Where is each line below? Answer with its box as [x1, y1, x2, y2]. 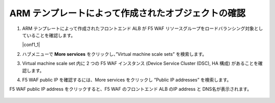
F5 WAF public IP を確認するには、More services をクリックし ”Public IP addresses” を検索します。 [22, 77, 232, 83]
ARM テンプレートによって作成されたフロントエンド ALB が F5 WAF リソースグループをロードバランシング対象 [22, 25, 255, 31]
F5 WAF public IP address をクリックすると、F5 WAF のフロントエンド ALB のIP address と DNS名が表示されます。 [9, 86, 252, 92]
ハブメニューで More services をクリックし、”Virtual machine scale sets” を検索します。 [22, 51, 207, 57]
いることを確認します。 [26, 32, 76, 38]
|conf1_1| [22, 42, 40, 48]
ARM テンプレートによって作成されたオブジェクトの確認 [9, 8, 245, 19]
